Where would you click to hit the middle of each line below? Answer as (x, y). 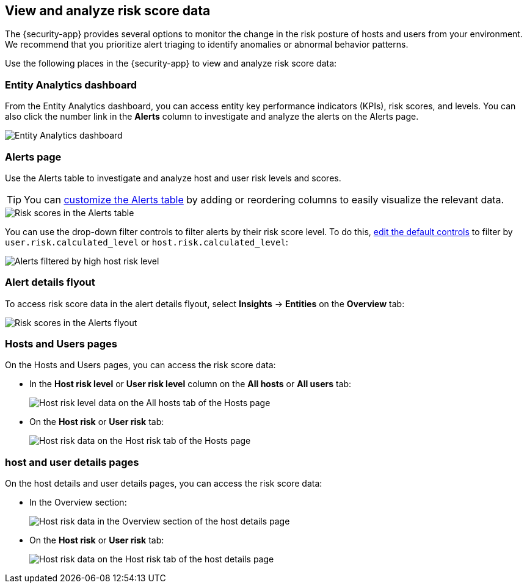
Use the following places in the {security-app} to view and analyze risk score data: (171, 64)
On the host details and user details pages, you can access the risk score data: (164, 484)
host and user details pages (72, 462)
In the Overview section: (78, 503)
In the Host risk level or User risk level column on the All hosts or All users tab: (191, 384)
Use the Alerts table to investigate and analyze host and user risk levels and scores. (173, 178)
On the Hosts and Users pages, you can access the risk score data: (140, 365)
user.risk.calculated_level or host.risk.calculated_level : (147, 242)
